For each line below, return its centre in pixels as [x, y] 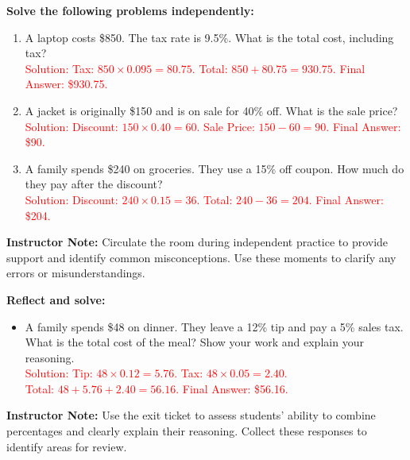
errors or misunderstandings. [76, 273]
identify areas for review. [67, 446]
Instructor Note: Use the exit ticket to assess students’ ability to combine [191, 415]
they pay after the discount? [94, 184]
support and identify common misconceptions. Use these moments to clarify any [201, 257]
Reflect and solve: [56, 299]
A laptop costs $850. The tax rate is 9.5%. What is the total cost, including [209, 37]
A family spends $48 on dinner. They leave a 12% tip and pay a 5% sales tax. [214, 326]
